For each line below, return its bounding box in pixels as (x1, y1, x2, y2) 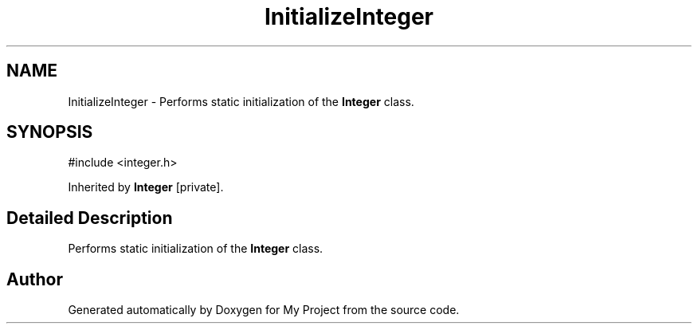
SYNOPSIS (6, 122, 93, 143)
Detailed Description (6, 207, 173, 228)
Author (6, 269, 63, 289)
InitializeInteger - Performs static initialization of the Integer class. (68, 94, 414, 108)
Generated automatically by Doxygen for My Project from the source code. (68, 303, 460, 317)
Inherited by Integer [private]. (68, 180, 224, 194)
